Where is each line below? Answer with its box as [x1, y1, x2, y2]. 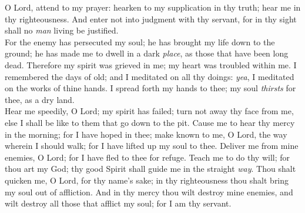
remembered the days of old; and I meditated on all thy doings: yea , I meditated [5, 70, 294, 82]
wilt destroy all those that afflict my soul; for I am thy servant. [5, 197, 232, 209]
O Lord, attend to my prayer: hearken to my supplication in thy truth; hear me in [5, 1, 301, 13]
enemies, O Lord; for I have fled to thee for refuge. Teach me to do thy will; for [5, 151, 290, 163]
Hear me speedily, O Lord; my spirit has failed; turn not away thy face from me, [5, 105, 294, 117]
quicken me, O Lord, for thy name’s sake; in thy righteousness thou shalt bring [5, 174, 289, 186]
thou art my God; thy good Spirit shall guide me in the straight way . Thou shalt [5, 162, 296, 175]
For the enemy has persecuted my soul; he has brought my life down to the [5, 35, 275, 48]
